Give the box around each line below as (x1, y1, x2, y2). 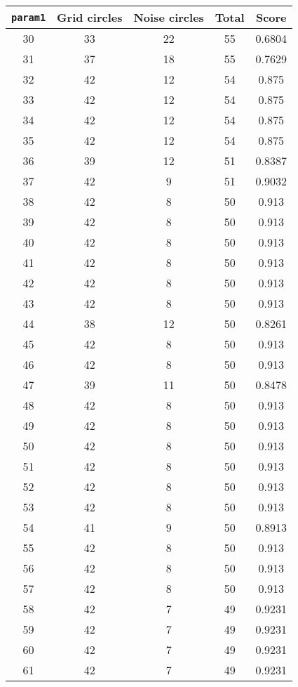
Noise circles (133, 9, 204, 25)
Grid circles (57, 9, 123, 25)
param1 (11, 11, 46, 23)
